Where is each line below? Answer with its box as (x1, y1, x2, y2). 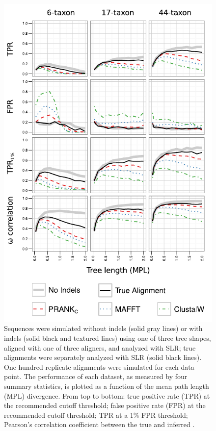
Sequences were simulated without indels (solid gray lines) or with (4, 323, 203, 333)
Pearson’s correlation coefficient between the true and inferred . (4, 419, 195, 430)
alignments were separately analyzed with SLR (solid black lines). (4, 352, 202, 362)
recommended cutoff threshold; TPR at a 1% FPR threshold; (4, 409, 188, 420)
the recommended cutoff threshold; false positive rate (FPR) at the (4, 400, 206, 410)
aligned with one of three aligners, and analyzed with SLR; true (4, 342, 196, 353)
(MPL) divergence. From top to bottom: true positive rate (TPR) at (4, 390, 210, 401)
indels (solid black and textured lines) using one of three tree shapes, (4, 333, 211, 343)
